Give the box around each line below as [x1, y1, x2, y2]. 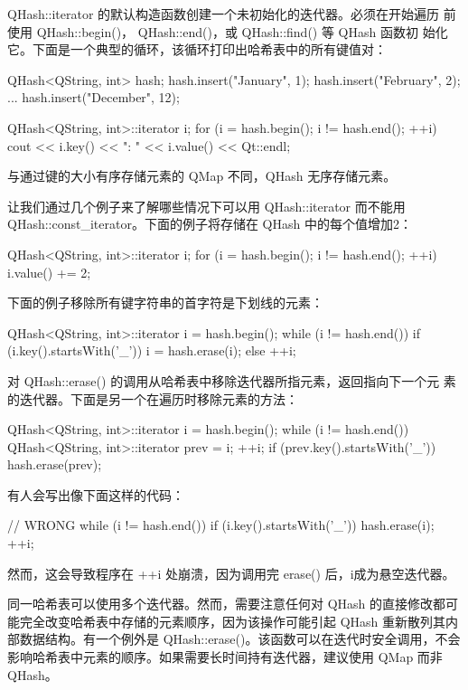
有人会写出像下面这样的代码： [7, 485, 184, 504]
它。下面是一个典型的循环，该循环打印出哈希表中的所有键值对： [7, 40, 387, 59]
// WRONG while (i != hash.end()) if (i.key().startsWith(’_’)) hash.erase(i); [7, 515, 435, 534]
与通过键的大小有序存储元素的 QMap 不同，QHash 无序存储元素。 [7, 166, 397, 185]
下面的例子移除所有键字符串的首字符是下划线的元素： [7, 293, 323, 312]
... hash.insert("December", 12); [7, 88, 180, 107]
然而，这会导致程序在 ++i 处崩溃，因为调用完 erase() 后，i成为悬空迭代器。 [7, 563, 455, 582]
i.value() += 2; [7, 262, 91, 281]
